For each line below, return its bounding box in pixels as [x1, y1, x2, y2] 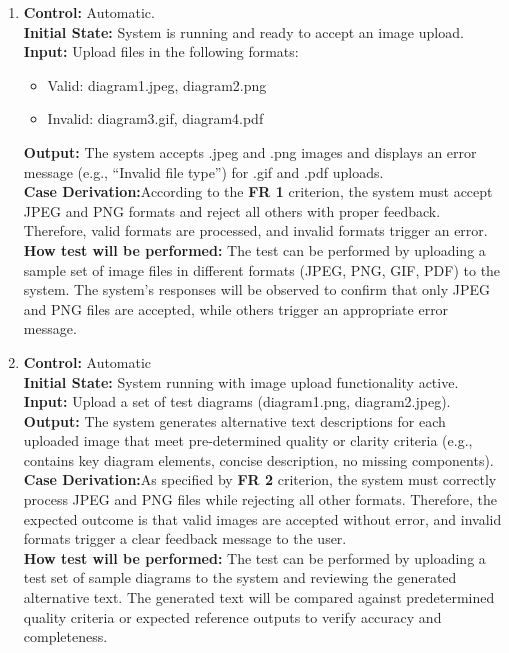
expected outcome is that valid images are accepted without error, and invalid [23, 508, 502, 529]
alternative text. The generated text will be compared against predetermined [23, 587, 495, 608]
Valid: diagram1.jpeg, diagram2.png [47, 74, 267, 95]
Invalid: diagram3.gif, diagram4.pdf [47, 108, 264, 129]
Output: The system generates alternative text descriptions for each [23, 410, 446, 431]
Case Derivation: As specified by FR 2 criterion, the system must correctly [23, 469, 497, 490]
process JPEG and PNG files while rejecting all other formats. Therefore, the [23, 489, 498, 510]
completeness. [23, 626, 108, 647]
